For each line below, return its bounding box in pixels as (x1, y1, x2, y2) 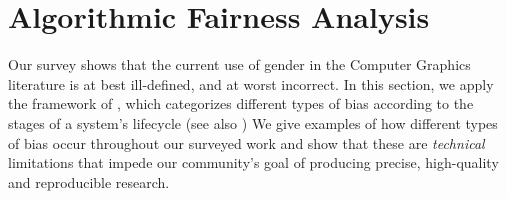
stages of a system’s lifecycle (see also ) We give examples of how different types (8, 112, 498, 133)
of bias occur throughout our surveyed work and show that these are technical (8, 132, 485, 153)
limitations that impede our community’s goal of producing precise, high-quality (8, 152, 499, 173)
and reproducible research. (8, 171, 170, 192)
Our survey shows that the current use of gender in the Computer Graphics (8, 54, 471, 75)
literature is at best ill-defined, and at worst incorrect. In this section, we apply (8, 73, 494, 94)
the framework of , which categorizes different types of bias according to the (8, 93, 474, 114)
